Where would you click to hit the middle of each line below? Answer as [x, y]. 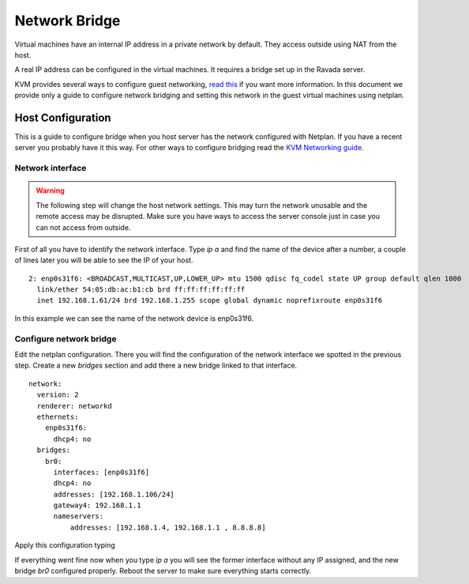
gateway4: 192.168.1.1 [97, 505]
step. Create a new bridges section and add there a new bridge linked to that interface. [156, 365]
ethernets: [58, 416]
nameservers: [79, 516]
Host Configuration [63, 117]
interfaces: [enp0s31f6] [101, 472]
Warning [50, 190]
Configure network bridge [66, 338]
